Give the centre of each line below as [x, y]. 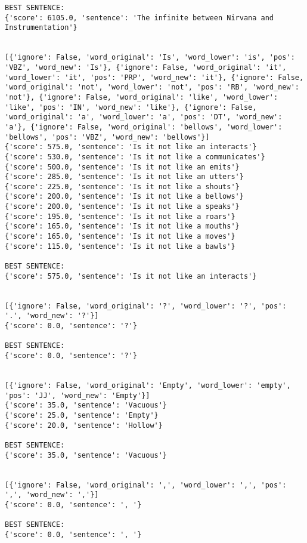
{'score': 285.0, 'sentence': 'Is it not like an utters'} [124, 177]
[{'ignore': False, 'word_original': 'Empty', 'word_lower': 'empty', [148, 385]
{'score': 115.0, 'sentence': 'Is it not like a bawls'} [120, 246]
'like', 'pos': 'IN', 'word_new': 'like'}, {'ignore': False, [131, 107]
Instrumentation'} [41, 28]
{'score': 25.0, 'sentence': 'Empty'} [82, 415]
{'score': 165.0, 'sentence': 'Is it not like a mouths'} [122, 226]
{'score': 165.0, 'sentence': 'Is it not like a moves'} [120, 237]
